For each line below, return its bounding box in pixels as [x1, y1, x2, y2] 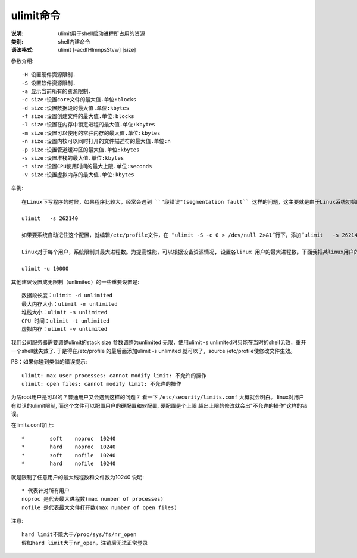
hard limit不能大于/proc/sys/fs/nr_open [21, 531, 137, 538]
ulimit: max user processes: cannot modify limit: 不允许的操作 [21, 372, 207, 379]
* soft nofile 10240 [21, 452, 116, 458]
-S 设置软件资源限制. [21, 79, 76, 86]
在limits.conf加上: [11, 421, 54, 429]
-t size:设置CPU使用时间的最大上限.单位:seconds [21, 163, 152, 170]
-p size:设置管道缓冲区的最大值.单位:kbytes [21, 146, 140, 153]
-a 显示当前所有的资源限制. [21, 88, 92, 95]
